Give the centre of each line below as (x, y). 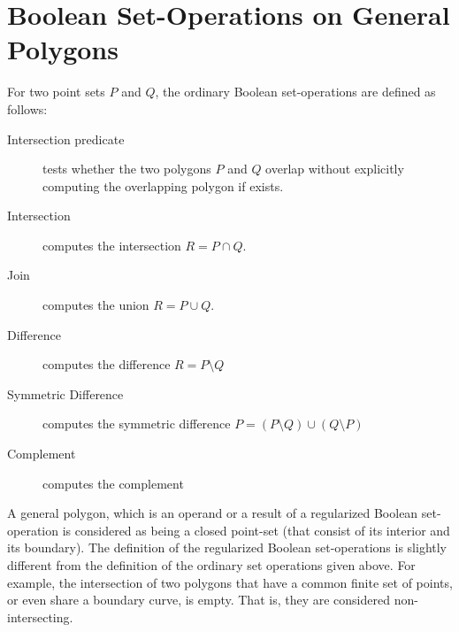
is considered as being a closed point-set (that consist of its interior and (256, 530)
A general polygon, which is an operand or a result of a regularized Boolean (213, 513)
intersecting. (40, 617)
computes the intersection (112, 245)
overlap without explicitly (335, 169)
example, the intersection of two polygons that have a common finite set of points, (230, 582)
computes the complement (113, 483)
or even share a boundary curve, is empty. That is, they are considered (199, 600)
